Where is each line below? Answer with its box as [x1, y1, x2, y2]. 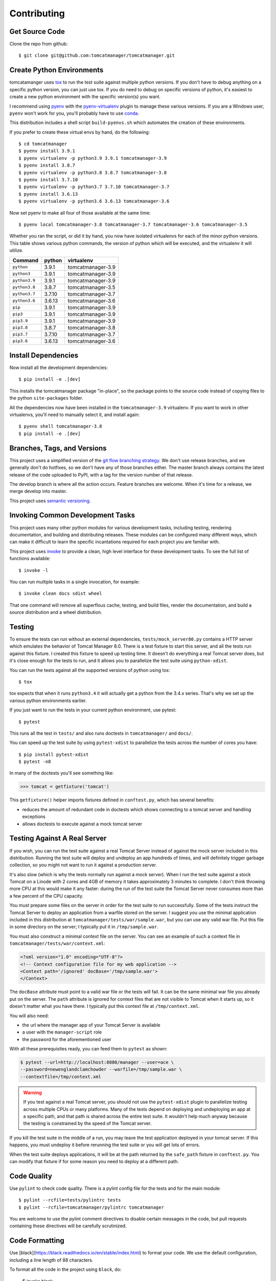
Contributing [9, 8, 65, 19]
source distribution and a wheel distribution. [9, 609, 102, 615]
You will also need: [9, 1013, 49, 1019]
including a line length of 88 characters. [9, 1257, 94, 1263]
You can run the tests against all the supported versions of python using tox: [9, 667, 171, 673]
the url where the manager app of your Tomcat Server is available [22, 1022, 160, 1028]
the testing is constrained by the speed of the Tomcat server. [23, 1120, 152, 1127]
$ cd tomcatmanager [18, 141, 67, 147]
